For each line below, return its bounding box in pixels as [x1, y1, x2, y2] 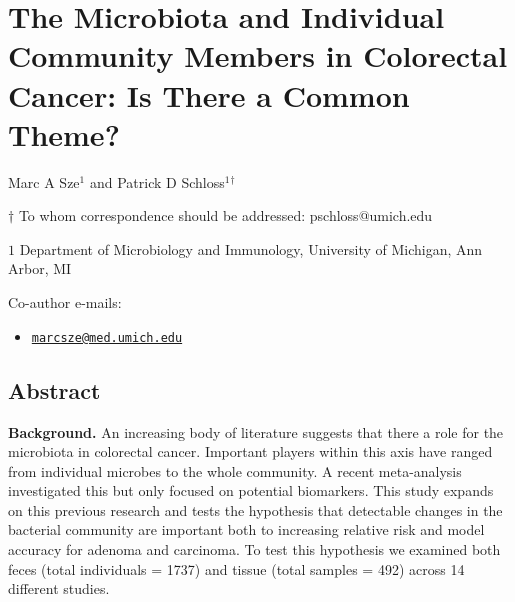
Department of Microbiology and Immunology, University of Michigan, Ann [19, 238, 483, 259]
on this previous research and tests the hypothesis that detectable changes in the [8, 499, 503, 520]
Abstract [8, 374, 101, 405]
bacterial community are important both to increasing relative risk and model [8, 519, 485, 540]
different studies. [8, 578, 110, 599]
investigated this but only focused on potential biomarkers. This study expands [8, 480, 494, 501]
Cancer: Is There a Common [8, 74, 410, 115]
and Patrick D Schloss [89, 171, 225, 192]
